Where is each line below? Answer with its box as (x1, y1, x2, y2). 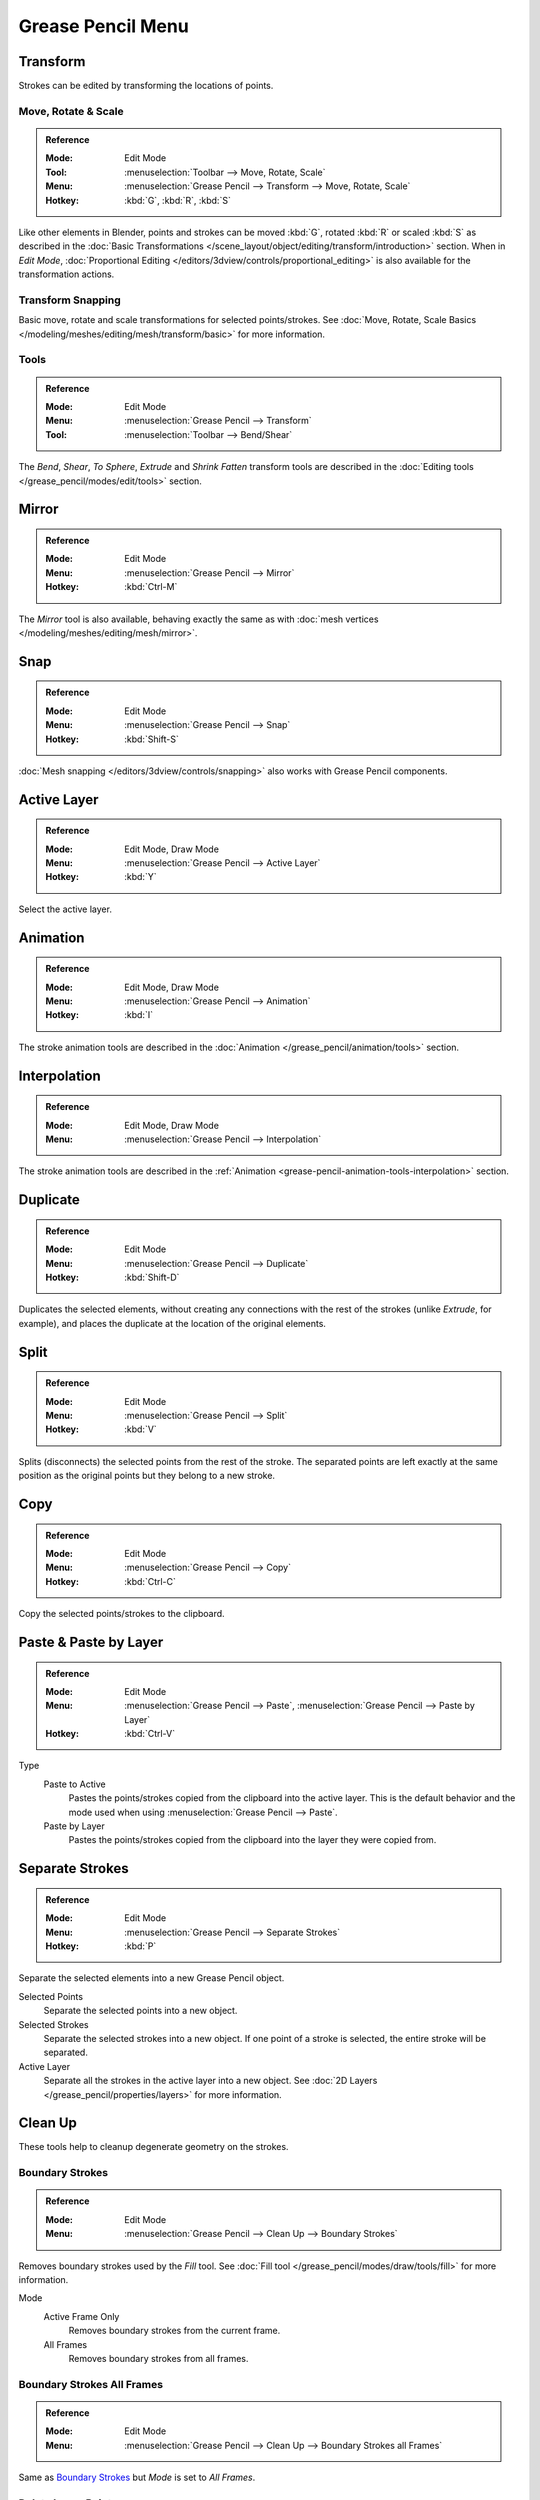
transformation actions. (18, 268, 115, 280)
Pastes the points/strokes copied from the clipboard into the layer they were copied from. (68, 1834, 437, 1846)
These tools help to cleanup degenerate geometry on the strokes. (18, 2141, 289, 2153)
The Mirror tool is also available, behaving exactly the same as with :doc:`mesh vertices (18, 613, 379, 625)
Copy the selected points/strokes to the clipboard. (18, 1608, 225, 1620)
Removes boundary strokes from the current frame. (68, 2325, 281, 2337)
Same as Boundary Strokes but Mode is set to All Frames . (18, 2471, 256, 2484)
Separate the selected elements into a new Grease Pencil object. (18, 1972, 285, 1984)
